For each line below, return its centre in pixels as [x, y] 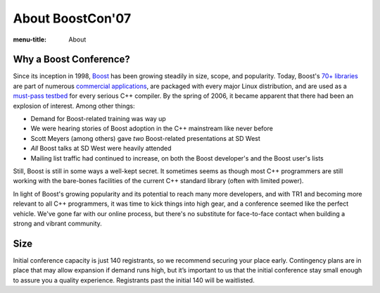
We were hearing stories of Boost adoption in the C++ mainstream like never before [152, 129]
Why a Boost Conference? [71, 60]
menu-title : [30, 39]
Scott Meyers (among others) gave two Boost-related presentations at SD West [145, 138]
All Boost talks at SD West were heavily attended [101, 149]
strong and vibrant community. [57, 223]
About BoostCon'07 [72, 18]
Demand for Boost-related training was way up [99, 119]
